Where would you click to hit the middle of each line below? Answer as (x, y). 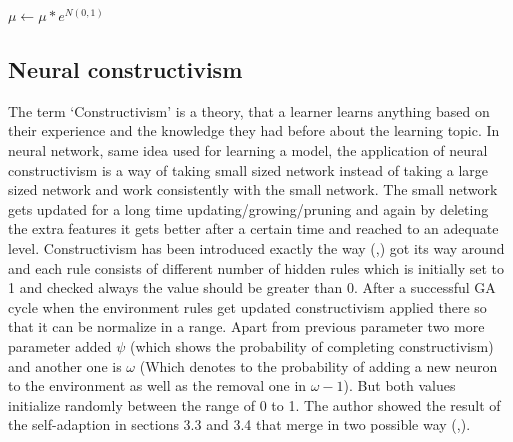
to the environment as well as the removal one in (157, 385)
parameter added (60, 345)
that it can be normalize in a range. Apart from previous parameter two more (246, 326)
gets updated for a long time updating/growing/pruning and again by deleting (248, 208)
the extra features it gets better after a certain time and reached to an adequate (253, 228)
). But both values (399, 385)
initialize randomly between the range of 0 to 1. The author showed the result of (254, 404)
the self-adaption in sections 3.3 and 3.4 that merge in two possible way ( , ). (239, 424)
